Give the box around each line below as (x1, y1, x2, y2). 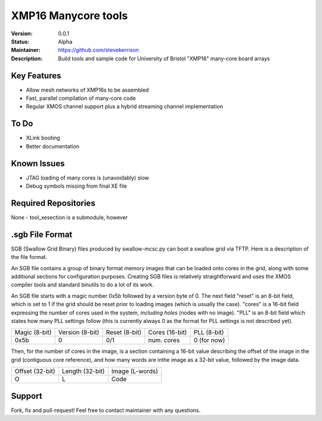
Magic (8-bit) (14, 328, 52, 337)
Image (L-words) (111, 367, 158, 376)
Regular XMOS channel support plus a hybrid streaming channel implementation (26, 103, 224, 110)
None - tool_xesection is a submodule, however (11, 213, 128, 221)
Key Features (11, 71, 61, 81)
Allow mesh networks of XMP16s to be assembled (26, 86, 149, 93)
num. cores (148, 336, 180, 344)
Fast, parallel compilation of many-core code (26, 94, 137, 102)
